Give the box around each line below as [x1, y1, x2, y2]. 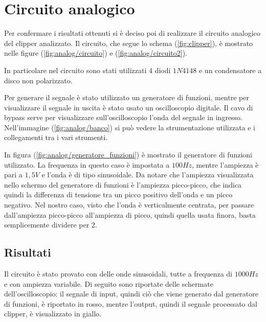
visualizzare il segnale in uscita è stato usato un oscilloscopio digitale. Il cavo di [4, 102, 253, 112]
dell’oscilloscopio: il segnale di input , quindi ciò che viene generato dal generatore [4, 288, 258, 299]
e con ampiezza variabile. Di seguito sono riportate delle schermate [4, 278, 213, 289]
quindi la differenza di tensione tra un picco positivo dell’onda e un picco [4, 189, 233, 200]
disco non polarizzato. [4, 75, 73, 85]
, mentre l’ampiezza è [192, 159, 259, 170]
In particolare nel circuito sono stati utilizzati [4, 64, 147, 75]
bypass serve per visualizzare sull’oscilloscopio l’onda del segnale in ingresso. [4, 112, 243, 123]
